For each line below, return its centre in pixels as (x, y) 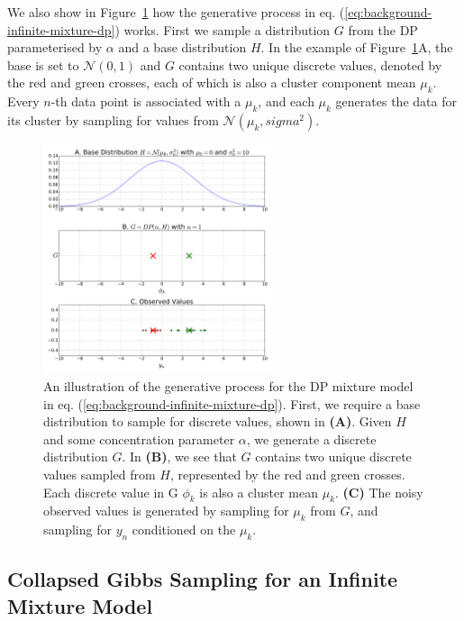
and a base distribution (182, 47)
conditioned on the (184, 530)
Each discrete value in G (111, 492)
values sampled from (100, 474)
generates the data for (396, 101)
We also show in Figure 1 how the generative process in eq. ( (176, 12)
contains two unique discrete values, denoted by (310, 64)
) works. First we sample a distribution (223, 29)
